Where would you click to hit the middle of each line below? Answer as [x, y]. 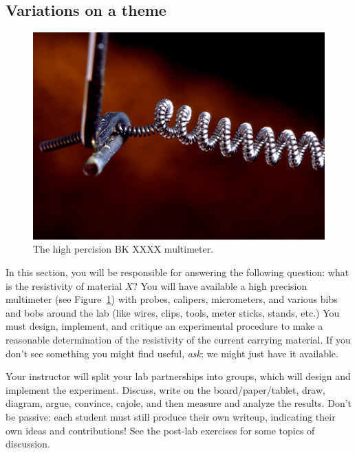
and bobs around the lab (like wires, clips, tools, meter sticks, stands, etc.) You [173, 312]
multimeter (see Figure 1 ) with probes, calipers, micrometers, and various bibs [172, 299]
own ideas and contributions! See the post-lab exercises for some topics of [160, 430]
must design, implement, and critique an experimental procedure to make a [164, 326]
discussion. [28, 444]
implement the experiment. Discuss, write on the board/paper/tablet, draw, [165, 389]
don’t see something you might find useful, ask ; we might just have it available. [172, 353]
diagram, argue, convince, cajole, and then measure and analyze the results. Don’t [179, 403]
